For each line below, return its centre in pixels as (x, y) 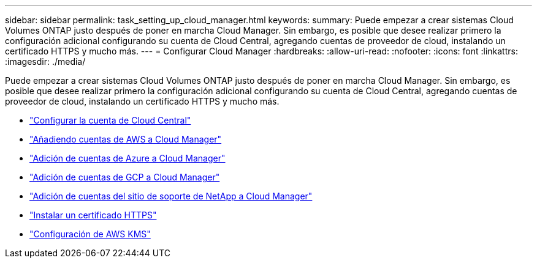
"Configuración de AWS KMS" (90, 234)
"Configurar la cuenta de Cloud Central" (110, 120)
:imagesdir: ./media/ (45, 61)
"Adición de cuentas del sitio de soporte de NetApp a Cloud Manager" (171, 196)
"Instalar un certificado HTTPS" (93, 215)
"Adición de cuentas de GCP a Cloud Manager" (125, 177)
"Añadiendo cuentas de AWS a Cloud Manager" (126, 139)
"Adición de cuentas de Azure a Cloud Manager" (128, 158)
